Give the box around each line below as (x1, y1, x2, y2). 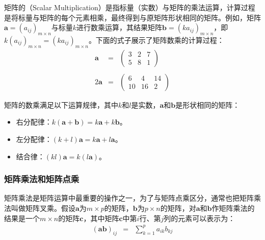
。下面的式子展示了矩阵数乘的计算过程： (88, 34, 224, 45)
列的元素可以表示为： (164, 212, 235, 223)
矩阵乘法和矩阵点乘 (4, 173, 79, 185)
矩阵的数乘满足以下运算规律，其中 (4, 99, 118, 110)
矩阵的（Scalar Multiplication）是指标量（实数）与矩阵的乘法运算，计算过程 (4, 2, 255, 12)
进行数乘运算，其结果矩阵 (76, 22, 163, 33)
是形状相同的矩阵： (175, 99, 240, 110)
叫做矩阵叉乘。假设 (11, 203, 75, 213)
